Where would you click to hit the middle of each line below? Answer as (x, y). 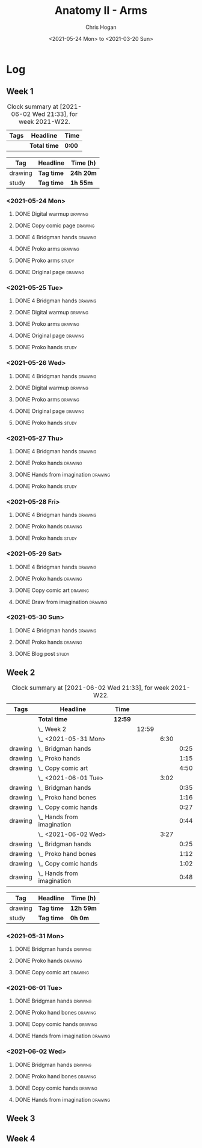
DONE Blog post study (42, 653)
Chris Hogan (101, 27)
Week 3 (21, 1118)
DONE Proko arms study (44, 261)
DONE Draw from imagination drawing (61, 602)
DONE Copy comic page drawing (55, 225)
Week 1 (20, 92)
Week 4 (21, 1139)
